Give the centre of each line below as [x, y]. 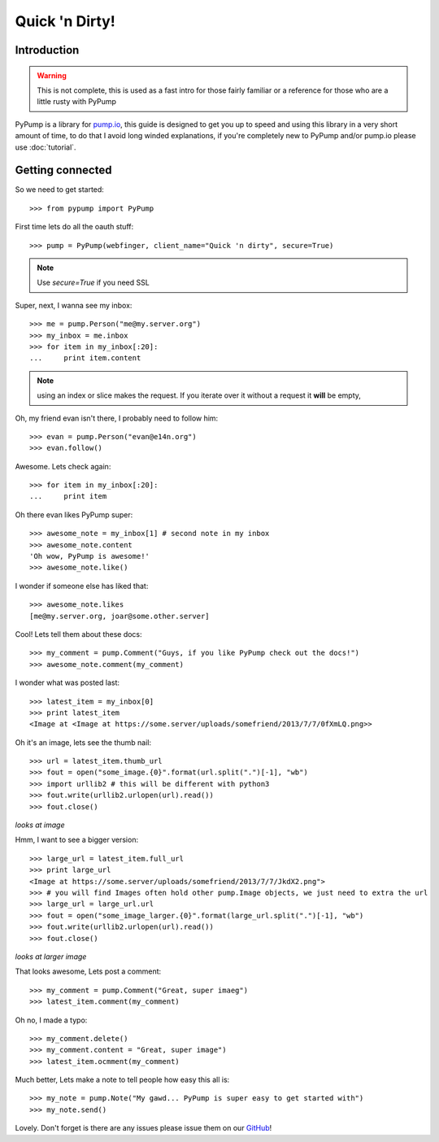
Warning [52, 75]
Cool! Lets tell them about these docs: [78, 634]
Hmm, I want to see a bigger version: [76, 840]
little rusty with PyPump [77, 102]
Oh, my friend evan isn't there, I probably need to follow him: [117, 418]
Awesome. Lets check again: [63, 466]
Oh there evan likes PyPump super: [74, 514]
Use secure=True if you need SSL [93, 283]
